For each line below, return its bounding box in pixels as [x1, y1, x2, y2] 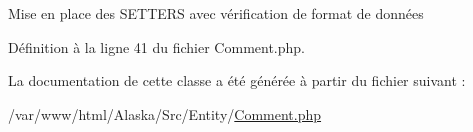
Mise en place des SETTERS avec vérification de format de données [8, 3, 424, 23]
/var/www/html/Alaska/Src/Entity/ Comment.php [8, 103, 322, 124]
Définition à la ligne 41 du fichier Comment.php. [8, 36, 305, 57]
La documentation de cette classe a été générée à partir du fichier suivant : [8, 70, 466, 91]
